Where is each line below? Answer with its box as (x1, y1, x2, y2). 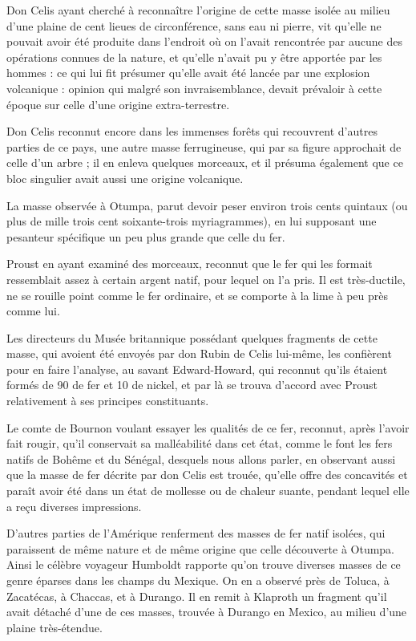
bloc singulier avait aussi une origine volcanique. (6, 169, 244, 186)
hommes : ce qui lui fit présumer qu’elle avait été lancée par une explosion (6, 64, 370, 81)
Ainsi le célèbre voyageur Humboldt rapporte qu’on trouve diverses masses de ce (6, 556, 401, 573)
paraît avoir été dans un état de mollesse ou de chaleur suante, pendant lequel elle (6, 482, 410, 499)
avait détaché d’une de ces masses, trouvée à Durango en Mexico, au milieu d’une (6, 603, 407, 620)
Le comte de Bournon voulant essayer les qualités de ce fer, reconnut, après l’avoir (6, 419, 410, 436)
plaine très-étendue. (6, 619, 103, 635)
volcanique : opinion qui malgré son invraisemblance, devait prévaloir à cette (6, 79, 382, 96)
